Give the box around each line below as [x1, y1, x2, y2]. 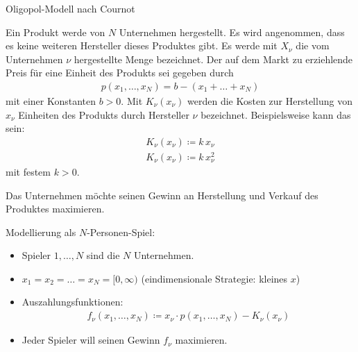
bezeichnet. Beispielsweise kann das [201, 107, 351, 121]
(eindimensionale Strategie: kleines [141, 271, 288, 285]
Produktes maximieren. [6, 201, 105, 216]
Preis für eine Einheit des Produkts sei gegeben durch [6, 65, 234, 80]
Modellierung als [6, 224, 76, 239]
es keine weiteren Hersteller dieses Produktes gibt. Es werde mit [6, 38, 278, 53]
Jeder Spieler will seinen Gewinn [22, 333, 160, 347]
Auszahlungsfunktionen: [22, 294, 123, 309]
